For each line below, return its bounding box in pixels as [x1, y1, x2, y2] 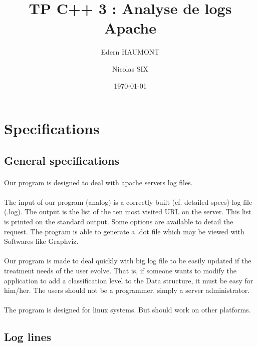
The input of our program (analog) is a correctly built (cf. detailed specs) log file [4, 196, 252, 207]
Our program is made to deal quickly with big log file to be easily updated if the [4, 255, 251, 266]
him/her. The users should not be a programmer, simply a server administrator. [4, 285, 250, 295]
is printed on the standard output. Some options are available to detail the [4, 216, 233, 227]
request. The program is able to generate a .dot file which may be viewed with [4, 226, 244, 236]
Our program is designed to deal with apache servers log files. [4, 177, 193, 187]
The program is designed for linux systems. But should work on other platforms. [4, 304, 251, 315]
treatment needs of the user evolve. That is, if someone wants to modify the [4, 265, 236, 275]
